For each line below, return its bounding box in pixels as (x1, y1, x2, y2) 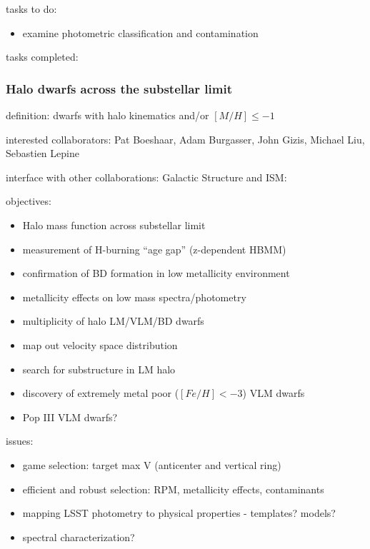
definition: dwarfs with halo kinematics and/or (6, 108, 209, 122)
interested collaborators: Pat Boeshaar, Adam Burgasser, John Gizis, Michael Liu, (6, 131, 365, 146)
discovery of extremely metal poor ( (22, 386, 179, 401)
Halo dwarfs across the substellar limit (6, 79, 232, 97)
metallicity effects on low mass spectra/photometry (22, 289, 246, 304)
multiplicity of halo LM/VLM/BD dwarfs (22, 313, 204, 328)
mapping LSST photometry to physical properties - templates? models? (22, 505, 336, 520)
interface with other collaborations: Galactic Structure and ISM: (6, 169, 287, 184)
